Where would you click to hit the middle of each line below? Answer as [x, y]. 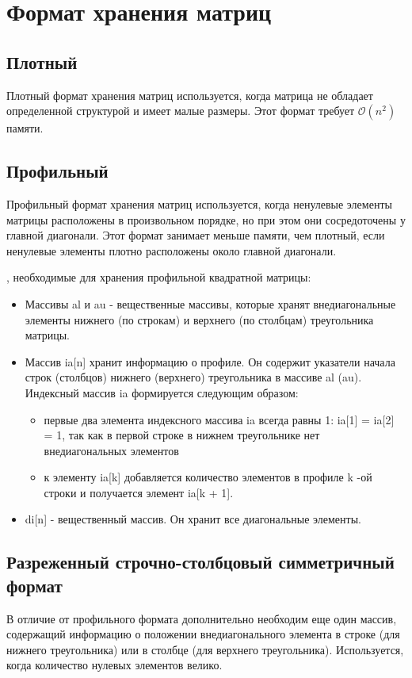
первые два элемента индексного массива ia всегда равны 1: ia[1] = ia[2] [219, 419]
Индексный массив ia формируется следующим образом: [162, 392]
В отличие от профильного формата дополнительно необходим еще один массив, [202, 618]
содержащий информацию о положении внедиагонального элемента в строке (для [203, 634]
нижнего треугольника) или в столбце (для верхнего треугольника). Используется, [205, 649]
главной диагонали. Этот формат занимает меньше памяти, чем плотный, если [196, 235]
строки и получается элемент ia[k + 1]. [139, 492]
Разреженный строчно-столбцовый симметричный [200, 562]
